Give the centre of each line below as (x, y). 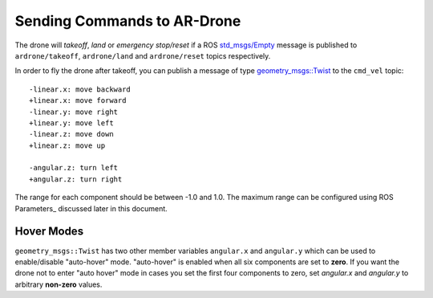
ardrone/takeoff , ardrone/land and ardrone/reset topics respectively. (143, 55)
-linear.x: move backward (80, 89)
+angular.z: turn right (76, 179)
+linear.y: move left (71, 123)
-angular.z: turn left (74, 168)
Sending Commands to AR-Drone (128, 21)
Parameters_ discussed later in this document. (91, 208)
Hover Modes (49, 232)
